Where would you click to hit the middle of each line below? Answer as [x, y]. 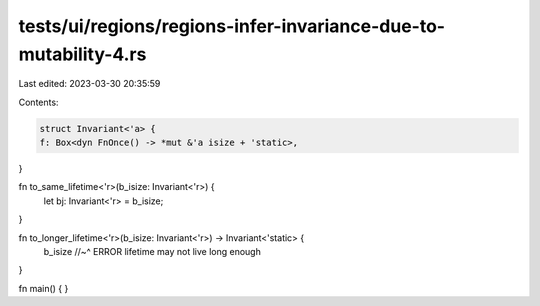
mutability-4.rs [82, 54]
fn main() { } [43, 288]
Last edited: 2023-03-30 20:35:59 [89, 84]
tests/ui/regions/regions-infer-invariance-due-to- [231, 26]
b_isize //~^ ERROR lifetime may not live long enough [152, 252]
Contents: [38, 102]
